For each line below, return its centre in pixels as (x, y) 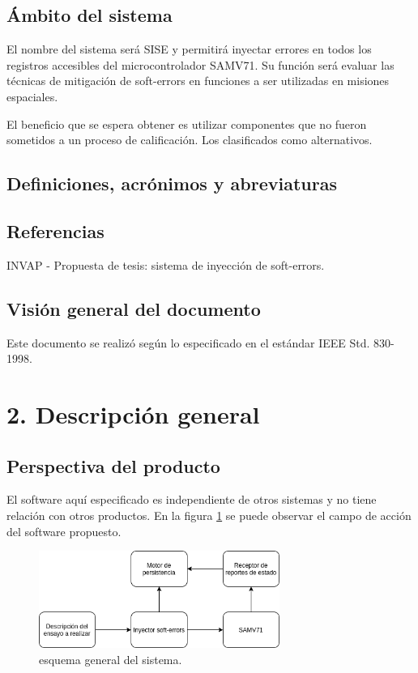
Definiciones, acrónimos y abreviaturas (172, 183)
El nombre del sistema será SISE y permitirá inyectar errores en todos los (189, 49)
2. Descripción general (133, 413)
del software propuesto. (64, 531)
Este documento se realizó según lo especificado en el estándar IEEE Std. (188, 342)
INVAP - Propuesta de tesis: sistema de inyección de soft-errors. (166, 264)
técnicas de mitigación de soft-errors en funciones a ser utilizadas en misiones (198, 81)
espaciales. (32, 96)
